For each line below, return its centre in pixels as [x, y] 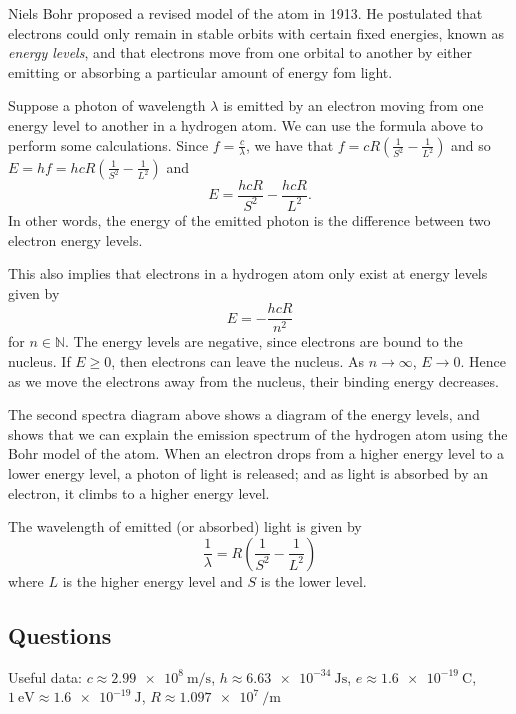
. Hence [483, 361]
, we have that [290, 144]
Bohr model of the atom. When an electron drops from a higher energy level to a [256, 453]
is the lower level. [313, 580]
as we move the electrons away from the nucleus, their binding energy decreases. [253, 380]
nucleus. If [39, 361]
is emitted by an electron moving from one [353, 105]
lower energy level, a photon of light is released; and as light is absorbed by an [248, 472]
